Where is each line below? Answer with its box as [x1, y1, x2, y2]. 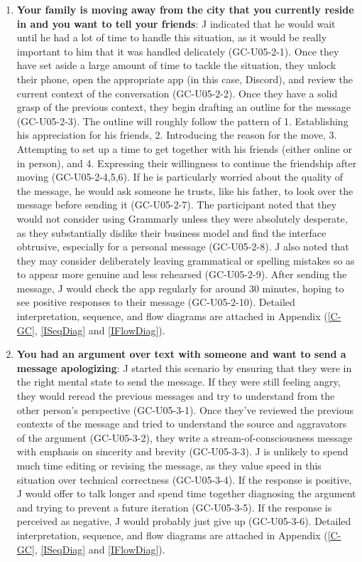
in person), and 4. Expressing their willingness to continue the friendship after [16, 155, 357, 170]
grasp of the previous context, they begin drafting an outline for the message [16, 100, 351, 115]
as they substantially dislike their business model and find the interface [16, 225, 327, 240]
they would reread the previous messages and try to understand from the [16, 388, 335, 403]
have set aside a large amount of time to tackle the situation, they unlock [16, 58, 336, 73]
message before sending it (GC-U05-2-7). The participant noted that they [16, 197, 337, 212]
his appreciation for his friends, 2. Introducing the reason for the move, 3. [16, 127, 337, 142]
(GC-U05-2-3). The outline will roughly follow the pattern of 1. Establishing [16, 113, 349, 128]
